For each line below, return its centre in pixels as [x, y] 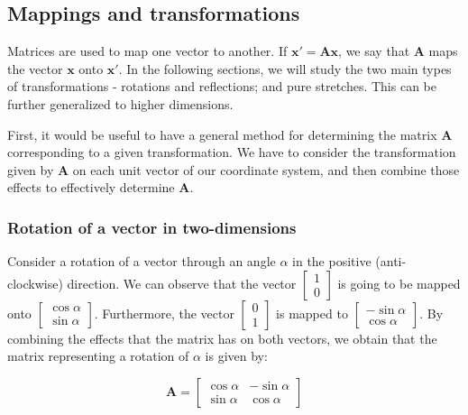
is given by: [236, 356]
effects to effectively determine [91, 187]
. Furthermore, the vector [164, 313]
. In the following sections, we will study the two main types [285, 68]
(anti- [391, 261]
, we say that [374, 51]
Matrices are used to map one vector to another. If [147, 51]
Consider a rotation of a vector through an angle [142, 261]
